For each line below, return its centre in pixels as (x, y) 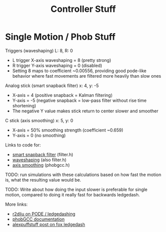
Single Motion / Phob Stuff (60, 37)
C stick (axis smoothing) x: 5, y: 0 (39, 120)
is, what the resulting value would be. (43, 180)
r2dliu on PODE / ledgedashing (44, 214)
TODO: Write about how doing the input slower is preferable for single (76, 189)
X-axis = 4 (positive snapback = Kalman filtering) (62, 95)
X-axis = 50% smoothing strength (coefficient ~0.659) (68, 130)
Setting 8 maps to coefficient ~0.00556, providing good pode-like (79, 71)
